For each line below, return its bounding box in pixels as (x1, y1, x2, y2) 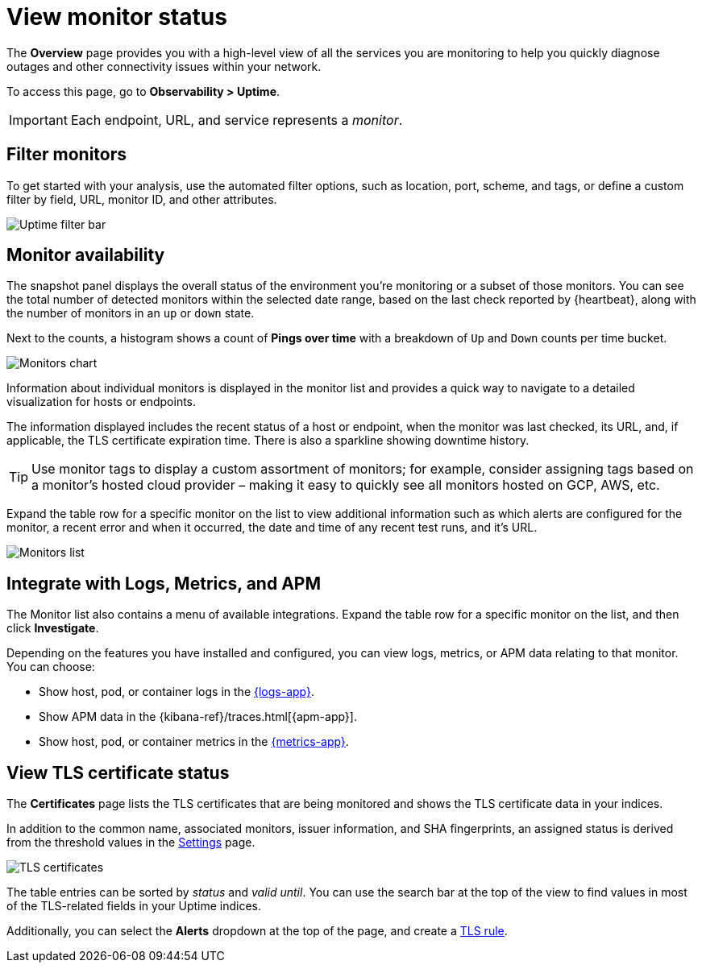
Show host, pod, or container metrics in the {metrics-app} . (39, 735, 349, 749)
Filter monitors (6, 144, 127, 165)
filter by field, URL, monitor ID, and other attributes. (6, 192, 277, 206)
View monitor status (6, 3, 227, 31)
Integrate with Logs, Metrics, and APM (6, 573, 321, 594)
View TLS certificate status (6, 762, 230, 783)
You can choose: (6, 660, 95, 674)
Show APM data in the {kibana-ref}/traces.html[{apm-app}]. (39, 710, 357, 724)
